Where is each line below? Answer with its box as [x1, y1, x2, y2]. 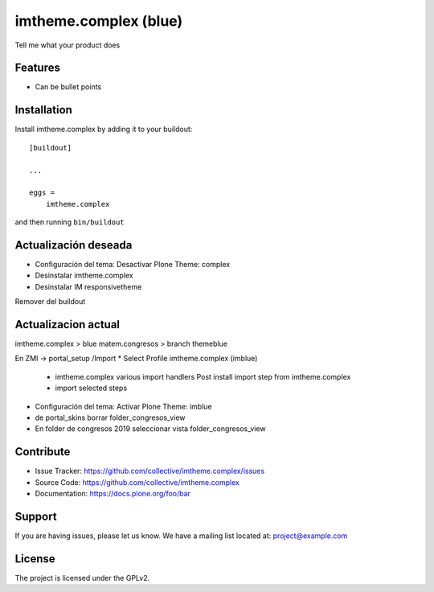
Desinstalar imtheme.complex [35, 270, 133, 281]
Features [14, 61, 60, 75]
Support [14, 509, 57, 523]
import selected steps [55, 383, 128, 393]
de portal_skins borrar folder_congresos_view [35, 413, 186, 422]
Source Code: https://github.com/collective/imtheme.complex [35, 477, 240, 487]
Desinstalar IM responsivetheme [35, 282, 142, 291]
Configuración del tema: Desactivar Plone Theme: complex [35, 260, 231, 269]
